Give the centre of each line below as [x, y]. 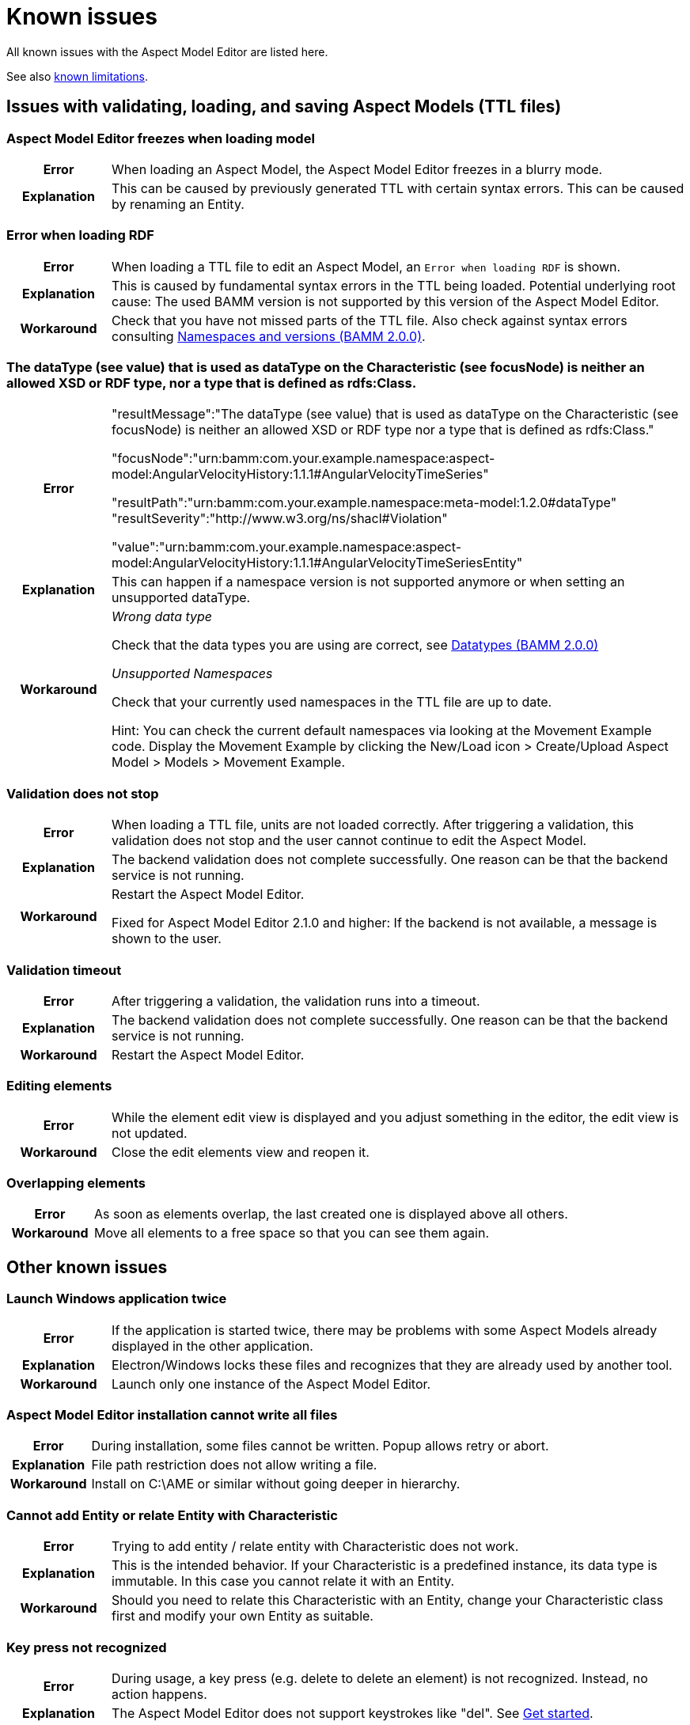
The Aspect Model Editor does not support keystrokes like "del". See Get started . [353, 1713]
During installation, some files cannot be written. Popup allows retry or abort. [320, 1446]
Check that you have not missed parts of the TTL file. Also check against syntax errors [370, 320]
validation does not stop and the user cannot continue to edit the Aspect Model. [349, 841]
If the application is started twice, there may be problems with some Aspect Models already [385, 1330]
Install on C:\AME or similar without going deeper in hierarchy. [276, 1484]
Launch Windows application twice [117, 1299]
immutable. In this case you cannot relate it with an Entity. [283, 1581]
